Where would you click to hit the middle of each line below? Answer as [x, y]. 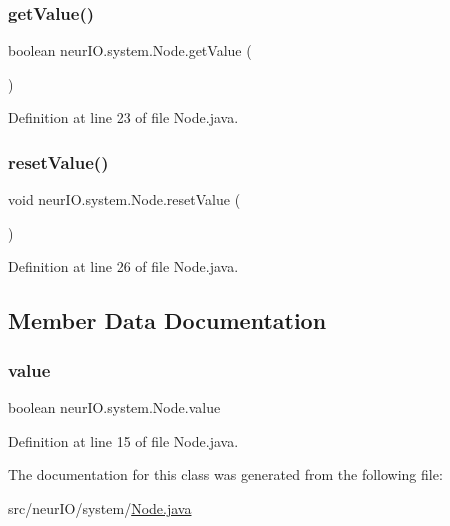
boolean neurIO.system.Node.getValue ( [130, 50]
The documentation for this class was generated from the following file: [225, 474]
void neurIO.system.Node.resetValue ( [124, 199]
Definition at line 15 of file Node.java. [123, 440]
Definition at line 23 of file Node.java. [123, 117]
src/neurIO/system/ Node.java [100, 507]
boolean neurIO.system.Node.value [114, 407]
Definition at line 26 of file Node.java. [123, 266]
